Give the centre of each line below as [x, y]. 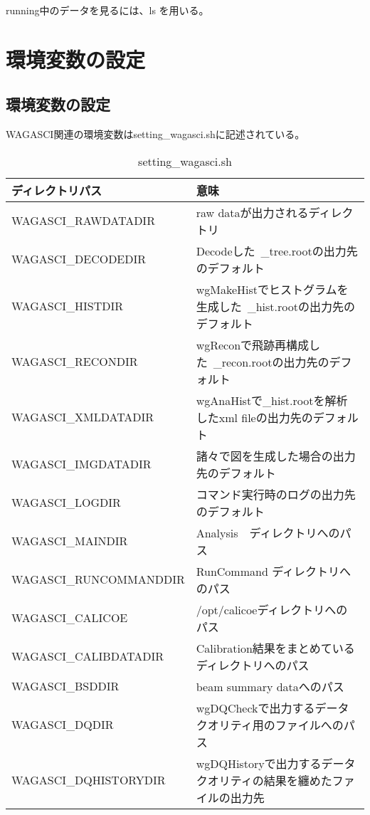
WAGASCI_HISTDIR [68, 306]
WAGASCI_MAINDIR [70, 541]
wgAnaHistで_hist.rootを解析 [272, 400]
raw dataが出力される [252, 212]
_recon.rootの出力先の [271, 362]
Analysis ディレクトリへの [268, 532]
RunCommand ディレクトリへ [274, 571]
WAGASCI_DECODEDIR [79, 259]
